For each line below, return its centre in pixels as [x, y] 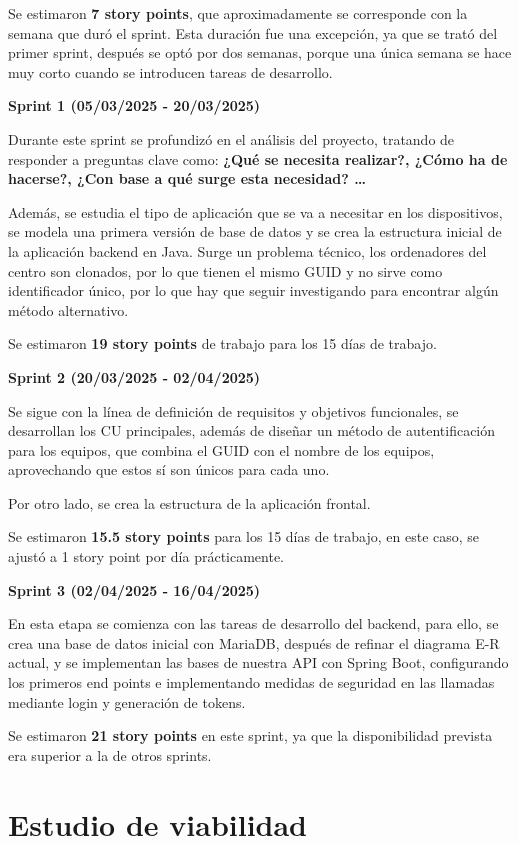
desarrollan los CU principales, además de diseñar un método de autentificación [252, 430]
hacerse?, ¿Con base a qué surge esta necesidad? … [187, 178]
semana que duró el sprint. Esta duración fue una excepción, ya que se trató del [253, 32]
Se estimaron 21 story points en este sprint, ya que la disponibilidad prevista [250, 735]
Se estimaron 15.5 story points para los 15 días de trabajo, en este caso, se [244, 536]
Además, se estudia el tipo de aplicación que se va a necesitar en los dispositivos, [255, 211]
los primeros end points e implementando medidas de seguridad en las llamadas [251, 682]
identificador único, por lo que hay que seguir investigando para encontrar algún [253, 290]
